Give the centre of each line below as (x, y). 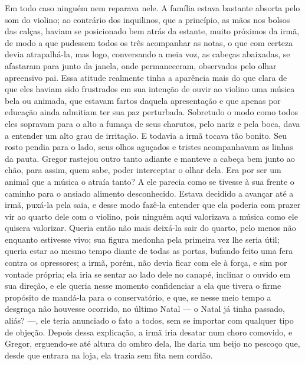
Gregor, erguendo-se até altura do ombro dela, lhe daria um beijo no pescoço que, (152, 343)
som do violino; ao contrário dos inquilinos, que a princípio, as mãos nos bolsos (147, 19)
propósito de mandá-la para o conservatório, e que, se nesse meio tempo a (138, 297)
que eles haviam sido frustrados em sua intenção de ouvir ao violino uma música (150, 89)
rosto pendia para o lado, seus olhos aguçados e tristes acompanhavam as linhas (149, 147)
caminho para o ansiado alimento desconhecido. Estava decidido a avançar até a (149, 193)
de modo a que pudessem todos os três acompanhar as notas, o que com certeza (149, 42)
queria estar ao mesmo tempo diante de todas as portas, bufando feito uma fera (149, 251)
